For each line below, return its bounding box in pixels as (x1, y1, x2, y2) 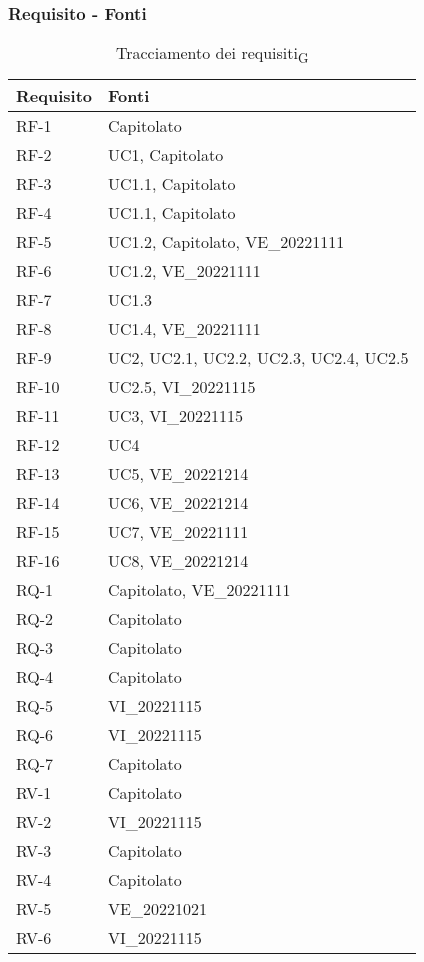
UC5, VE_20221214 (108, 462, 249, 486)
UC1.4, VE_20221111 (108, 317, 261, 341)
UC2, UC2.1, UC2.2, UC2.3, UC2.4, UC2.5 (108, 346, 409, 370)
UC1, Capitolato (108, 143, 224, 167)
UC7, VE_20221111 (108, 520, 249, 544)
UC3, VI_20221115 (108, 404, 244, 428)
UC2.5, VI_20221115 (108, 375, 256, 399)
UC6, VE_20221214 (108, 491, 249, 515)
